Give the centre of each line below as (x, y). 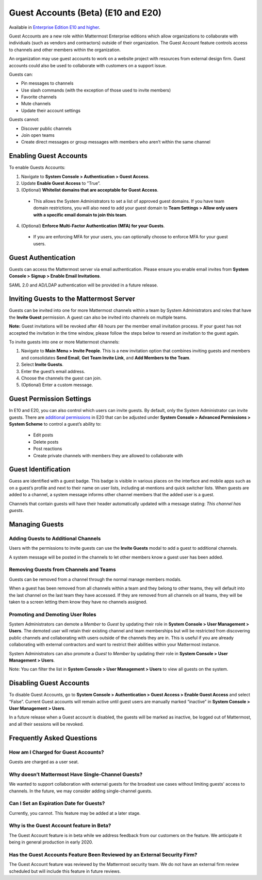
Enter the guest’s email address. (53, 371)
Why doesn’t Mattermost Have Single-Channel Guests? (76, 774)
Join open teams (38, 135)
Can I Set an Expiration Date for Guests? (57, 804)
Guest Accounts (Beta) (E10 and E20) (85, 13)
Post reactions (48, 449)
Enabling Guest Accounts (48, 156)
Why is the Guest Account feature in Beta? (60, 826)
